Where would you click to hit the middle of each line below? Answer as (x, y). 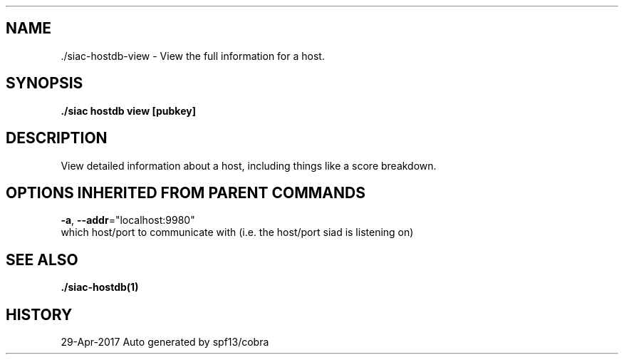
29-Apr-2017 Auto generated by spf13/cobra (165, 342)
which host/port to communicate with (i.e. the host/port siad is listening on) (237, 232)
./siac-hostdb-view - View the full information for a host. (193, 56)
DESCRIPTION (57, 138)
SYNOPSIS (45, 83)
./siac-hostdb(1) (100, 287)
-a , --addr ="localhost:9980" (128, 220)
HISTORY (39, 314)
